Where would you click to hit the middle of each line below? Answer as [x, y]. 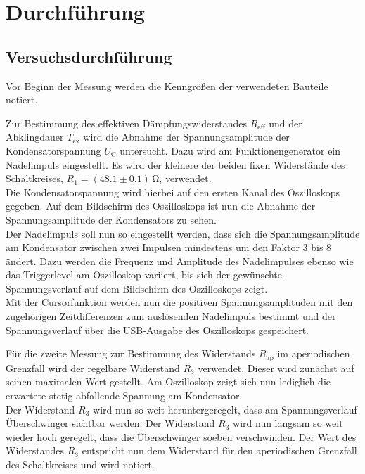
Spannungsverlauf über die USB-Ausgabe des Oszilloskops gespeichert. [157, 329]
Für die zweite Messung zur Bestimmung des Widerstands [131, 353]
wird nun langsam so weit [288, 423]
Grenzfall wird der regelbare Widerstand [93, 367]
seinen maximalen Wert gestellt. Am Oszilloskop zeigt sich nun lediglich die [168, 382]
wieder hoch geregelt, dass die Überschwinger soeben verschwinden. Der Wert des [181, 436]
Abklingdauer [35, 137]
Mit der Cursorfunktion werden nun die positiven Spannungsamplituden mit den [179, 302]
